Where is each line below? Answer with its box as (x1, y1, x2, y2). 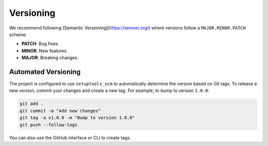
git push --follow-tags (19, 122, 78, 128)
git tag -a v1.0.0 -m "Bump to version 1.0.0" (19, 115, 135, 121)
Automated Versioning (9, 68, 81, 76)
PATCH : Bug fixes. (21, 41, 60, 47)
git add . (19, 101, 44, 107)
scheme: (9, 31, 27, 37)
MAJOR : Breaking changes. (21, 55, 79, 61)
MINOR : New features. (21, 48, 68, 54)
